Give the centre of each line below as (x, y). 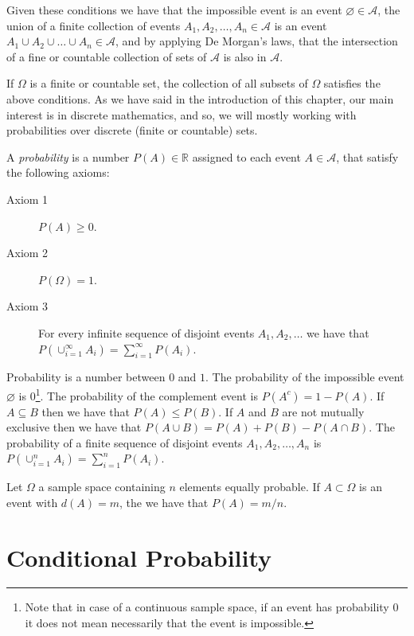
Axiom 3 (27, 306)
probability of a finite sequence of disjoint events (125, 442)
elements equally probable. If (250, 487)
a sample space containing (102, 487)
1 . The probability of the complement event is (146, 394)
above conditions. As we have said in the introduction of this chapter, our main (200, 98)
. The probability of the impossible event (305, 377)
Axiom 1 (27, 199)
